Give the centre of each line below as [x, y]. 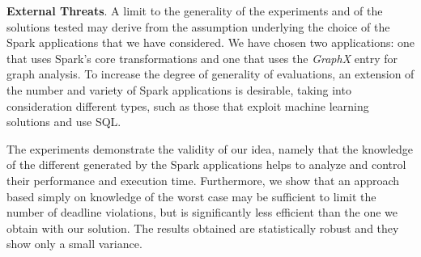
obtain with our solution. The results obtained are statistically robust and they [203, 228]
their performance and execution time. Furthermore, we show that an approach [203, 180]
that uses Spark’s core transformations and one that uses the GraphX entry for [202, 58]
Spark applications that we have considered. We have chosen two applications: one [210, 42]
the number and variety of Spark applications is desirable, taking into [179, 89]
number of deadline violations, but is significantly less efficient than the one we [202, 212]
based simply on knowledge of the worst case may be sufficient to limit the [191, 196]
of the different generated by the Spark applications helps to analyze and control [206, 164]
